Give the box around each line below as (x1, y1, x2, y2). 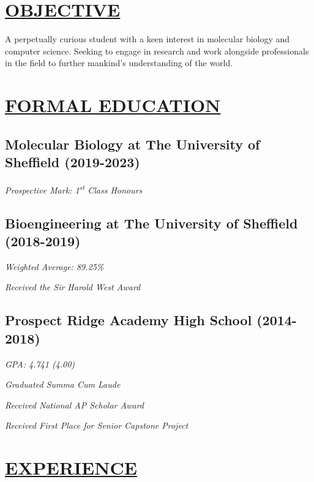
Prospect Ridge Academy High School (5, 311, 252, 329)
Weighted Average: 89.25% (5, 260, 104, 273)
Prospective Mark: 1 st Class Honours (5, 181, 143, 196)
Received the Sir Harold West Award (5, 281, 141, 293)
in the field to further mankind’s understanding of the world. (5, 56, 233, 69)
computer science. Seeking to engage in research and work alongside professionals (5, 44, 309, 57)
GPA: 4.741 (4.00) (5, 357, 75, 370)
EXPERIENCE (5, 455, 137, 480)
